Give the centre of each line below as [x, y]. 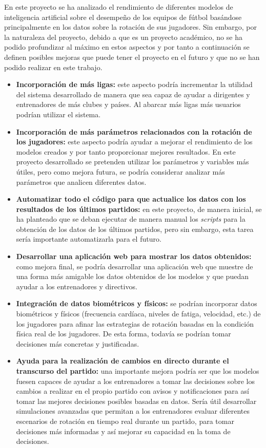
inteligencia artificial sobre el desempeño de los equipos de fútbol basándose [123, 17]
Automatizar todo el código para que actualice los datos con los [131, 199]
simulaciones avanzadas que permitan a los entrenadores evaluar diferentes [133, 411]
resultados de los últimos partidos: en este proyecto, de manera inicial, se [139, 209]
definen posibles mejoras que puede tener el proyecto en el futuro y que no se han [132, 57]
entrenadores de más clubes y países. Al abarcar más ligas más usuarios [128, 104]
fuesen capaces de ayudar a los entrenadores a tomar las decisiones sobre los [135, 381]
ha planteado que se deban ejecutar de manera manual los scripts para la [131, 219]
